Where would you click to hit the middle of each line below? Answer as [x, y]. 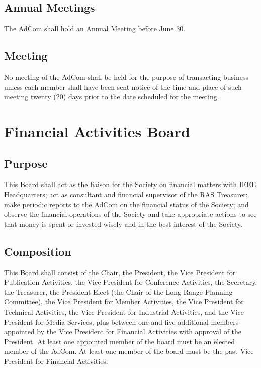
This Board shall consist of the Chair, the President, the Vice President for [120, 272]
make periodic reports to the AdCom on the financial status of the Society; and [126, 204]
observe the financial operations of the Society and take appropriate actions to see [130, 214]
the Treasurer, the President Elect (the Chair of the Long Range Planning [118, 292]
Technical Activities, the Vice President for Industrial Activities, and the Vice [124, 311]
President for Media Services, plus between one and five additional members [121, 321]
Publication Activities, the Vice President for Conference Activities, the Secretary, [131, 282]
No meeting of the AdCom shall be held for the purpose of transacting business [126, 77]
